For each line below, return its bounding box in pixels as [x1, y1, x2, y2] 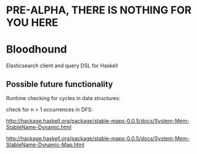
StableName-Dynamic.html [6, 124, 72, 131]
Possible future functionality [6, 79, 113, 89]
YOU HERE [6, 16, 59, 29]
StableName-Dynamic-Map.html [6, 141, 85, 148]
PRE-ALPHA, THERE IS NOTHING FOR [6, 4, 192, 17]
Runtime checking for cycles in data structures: [6, 94, 121, 101]
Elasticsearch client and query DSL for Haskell [6, 62, 118, 69]
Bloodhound [6, 43, 68, 56]
